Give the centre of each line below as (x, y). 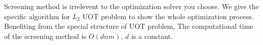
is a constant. (152, 36)
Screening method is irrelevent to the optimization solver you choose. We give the (131, 6)
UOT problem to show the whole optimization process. (168, 16)
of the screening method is (45, 36)
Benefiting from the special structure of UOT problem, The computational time (129, 26)
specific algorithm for (37, 16)
